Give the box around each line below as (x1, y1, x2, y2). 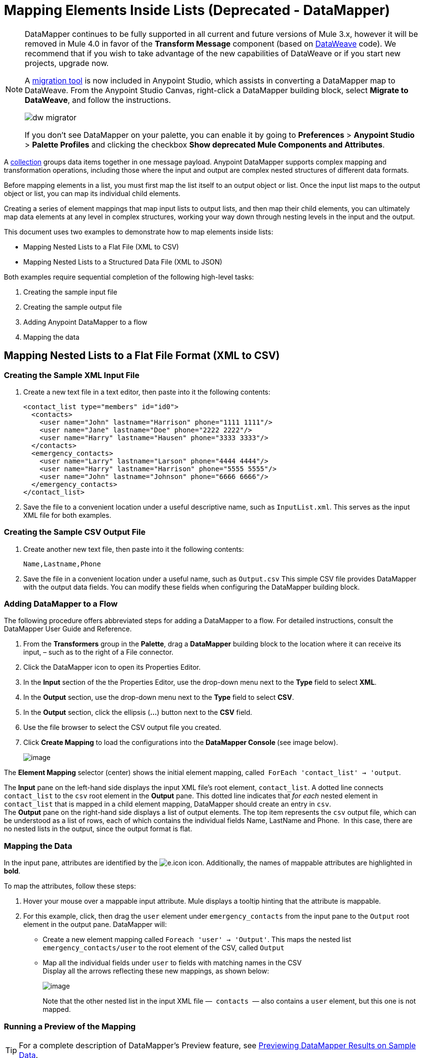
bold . (4, 867, 21, 876)
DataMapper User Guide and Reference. (4, 625, 132, 633)
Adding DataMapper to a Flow (4, 599, 118, 609)
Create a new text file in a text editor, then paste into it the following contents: (23, 387, 270, 396)
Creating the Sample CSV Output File (4, 527, 146, 537)
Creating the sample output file (23, 302, 122, 311)
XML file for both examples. (23, 511, 111, 519)
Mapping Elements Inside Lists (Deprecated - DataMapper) (4, 2, 390, 18)
